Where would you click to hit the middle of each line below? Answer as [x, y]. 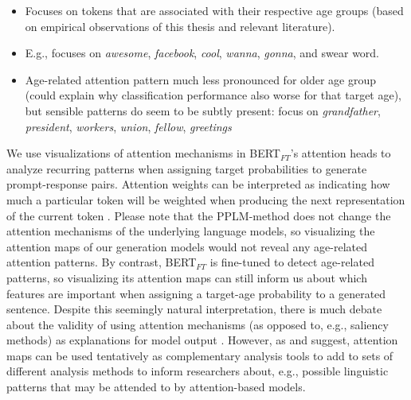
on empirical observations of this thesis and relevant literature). [180, 26]
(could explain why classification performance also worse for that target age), [213, 95]
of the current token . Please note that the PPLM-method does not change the [199, 215]
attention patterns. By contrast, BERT [102, 262]
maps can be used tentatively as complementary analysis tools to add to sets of [200, 355]
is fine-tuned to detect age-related [292, 262]
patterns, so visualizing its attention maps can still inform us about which [187, 277]
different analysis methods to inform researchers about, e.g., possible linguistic [198, 371]
